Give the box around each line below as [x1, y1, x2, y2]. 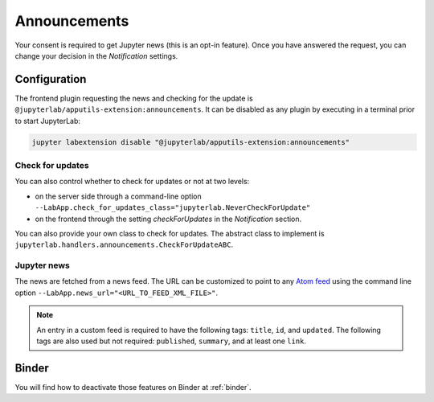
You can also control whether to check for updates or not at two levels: [14, 177, 250, 187]
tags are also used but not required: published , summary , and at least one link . [36, 336, 307, 346]
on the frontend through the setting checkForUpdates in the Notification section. [35, 214, 302, 224]
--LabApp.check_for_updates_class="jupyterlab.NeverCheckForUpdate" [35, 203, 311, 212]
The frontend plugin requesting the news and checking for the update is [14, 93, 253, 103]
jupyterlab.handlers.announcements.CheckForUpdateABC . [14, 240, 233, 249]
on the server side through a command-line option [35, 191, 203, 201]
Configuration [14, 72, 87, 86]
